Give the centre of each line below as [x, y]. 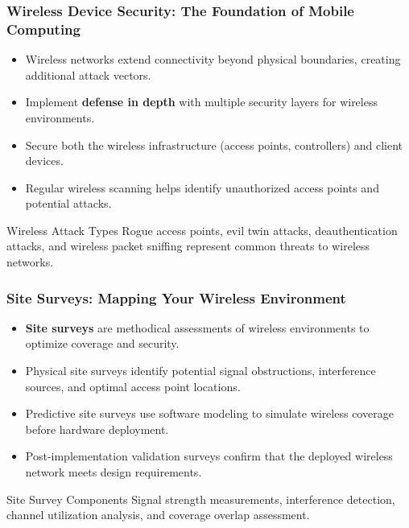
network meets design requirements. [114, 472]
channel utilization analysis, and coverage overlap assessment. [158, 515]
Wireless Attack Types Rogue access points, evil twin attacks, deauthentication [202, 230]
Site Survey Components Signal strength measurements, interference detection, [201, 499]
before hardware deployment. [97, 429]
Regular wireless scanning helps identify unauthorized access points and [202, 187]
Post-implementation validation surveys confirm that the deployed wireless [209, 456]
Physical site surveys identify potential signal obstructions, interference [200, 371]
